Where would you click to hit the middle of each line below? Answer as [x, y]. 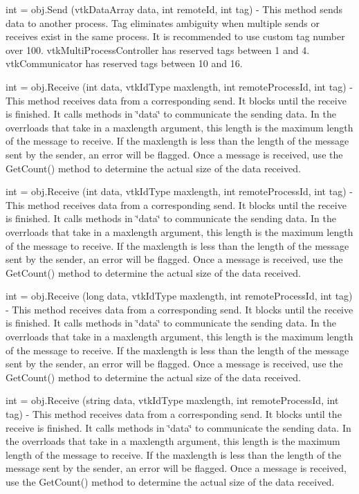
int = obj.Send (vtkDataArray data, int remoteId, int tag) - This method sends [174, 9]
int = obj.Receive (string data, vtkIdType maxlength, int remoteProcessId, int [172, 400]
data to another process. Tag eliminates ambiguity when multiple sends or [163, 22]
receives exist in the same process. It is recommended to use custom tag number [175, 36]
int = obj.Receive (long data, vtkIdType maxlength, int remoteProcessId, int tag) [179, 296]
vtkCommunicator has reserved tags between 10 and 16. [124, 63]
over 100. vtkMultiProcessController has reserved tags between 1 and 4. [158, 49]
